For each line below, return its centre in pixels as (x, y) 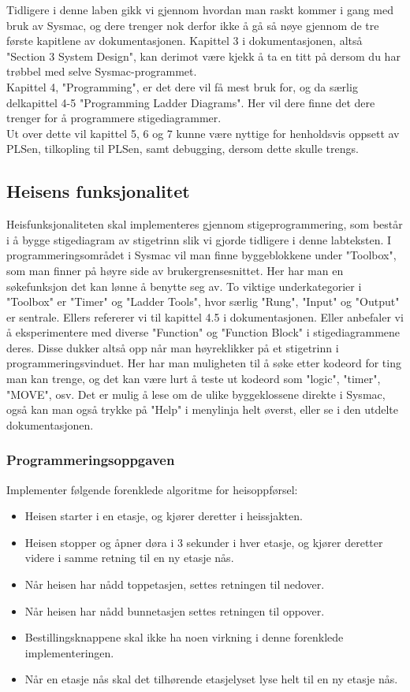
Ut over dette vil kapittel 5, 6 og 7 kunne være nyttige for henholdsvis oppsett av (203, 133)
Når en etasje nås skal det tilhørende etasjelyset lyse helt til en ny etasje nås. (211, 679)
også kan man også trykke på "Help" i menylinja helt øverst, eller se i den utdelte (202, 409)
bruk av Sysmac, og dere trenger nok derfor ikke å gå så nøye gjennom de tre (193, 25)
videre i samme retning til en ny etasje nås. (129, 558)
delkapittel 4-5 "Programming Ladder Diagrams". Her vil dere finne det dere (191, 102)
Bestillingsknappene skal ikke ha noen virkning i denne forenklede (184, 637)
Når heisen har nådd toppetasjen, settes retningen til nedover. (175, 584)
